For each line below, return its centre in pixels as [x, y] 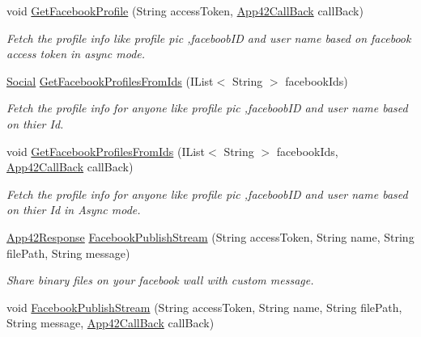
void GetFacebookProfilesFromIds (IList [106, 151]
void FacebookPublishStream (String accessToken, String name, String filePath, [204, 307]
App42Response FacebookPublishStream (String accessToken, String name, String [210, 236]
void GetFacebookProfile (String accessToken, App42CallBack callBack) [185, 11]
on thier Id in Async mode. [74, 210]
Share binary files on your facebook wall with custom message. [160, 280]
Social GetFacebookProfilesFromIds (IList [110, 80]
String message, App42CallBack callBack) [111, 323]
